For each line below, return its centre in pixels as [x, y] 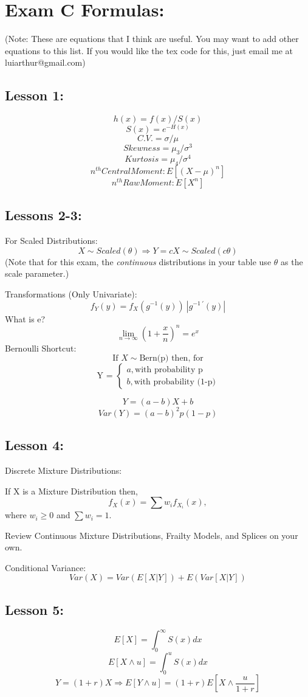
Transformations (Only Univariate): [71, 293]
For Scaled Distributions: [51, 241]
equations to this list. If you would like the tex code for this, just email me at [149, 50]
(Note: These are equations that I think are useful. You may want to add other [152, 39]
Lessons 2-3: [43, 215]
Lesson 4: [34, 445]
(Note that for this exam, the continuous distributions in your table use [138, 261]
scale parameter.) [37, 273]
